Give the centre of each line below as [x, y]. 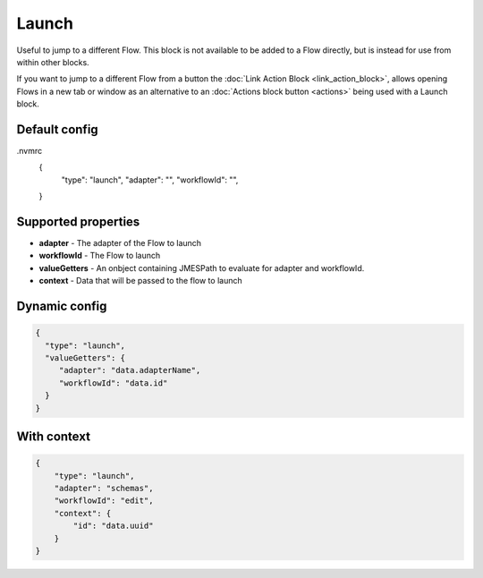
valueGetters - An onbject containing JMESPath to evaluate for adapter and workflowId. [202, 268]
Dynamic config [62, 306]
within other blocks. [53, 62]
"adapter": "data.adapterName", [130, 370]
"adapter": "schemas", [104, 488]
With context [54, 437]
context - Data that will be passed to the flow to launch [140, 281]
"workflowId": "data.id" [113, 383]
